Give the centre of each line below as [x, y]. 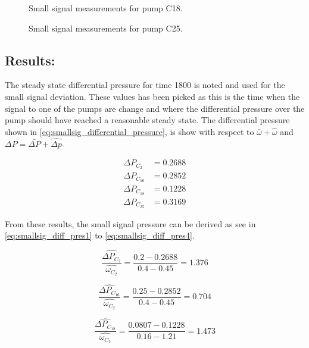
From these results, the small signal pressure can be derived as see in [130, 223]
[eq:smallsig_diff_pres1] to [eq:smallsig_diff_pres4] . [100, 235]
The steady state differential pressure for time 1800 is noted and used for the [145, 85]
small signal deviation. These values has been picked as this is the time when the [152, 96]
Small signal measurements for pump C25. [106, 28]
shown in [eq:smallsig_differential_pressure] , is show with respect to [129, 131]
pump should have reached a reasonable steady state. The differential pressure [147, 120]
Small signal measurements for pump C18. [106, 8]
